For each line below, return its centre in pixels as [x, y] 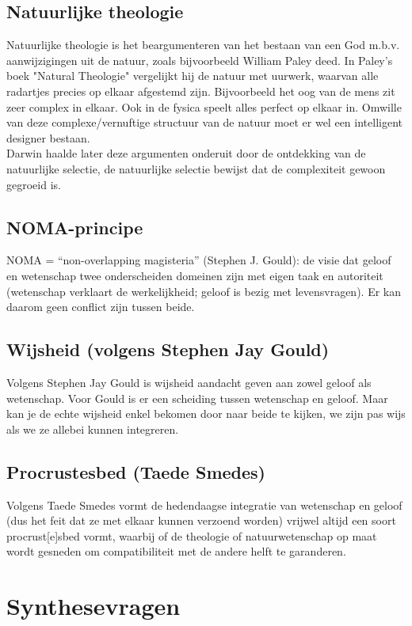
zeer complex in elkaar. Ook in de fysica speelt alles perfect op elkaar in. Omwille [204, 106]
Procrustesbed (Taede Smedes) [136, 471]
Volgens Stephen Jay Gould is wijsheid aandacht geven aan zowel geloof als [189, 382]
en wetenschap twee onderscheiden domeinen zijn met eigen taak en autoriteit [195, 275]
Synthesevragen [93, 606]
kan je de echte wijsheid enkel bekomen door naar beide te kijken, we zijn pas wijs [206, 414]
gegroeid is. [34, 184]
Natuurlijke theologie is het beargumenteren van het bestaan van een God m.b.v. [203, 45]
